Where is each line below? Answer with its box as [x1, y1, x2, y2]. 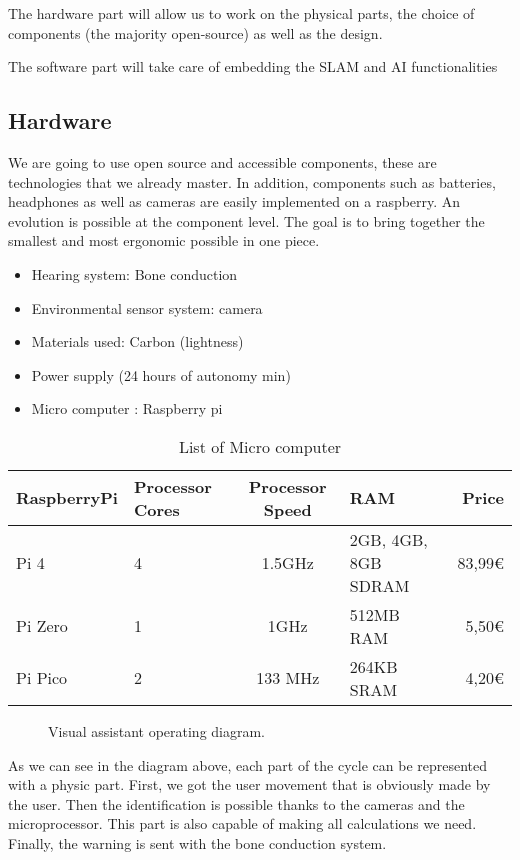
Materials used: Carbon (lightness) [31, 331, 244, 352]
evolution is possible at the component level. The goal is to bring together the [8, 210, 485, 231]
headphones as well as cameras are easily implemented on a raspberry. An [8, 191, 461, 212]
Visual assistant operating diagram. [48, 720, 266, 741]
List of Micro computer [178, 434, 342, 458]
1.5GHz [261, 550, 314, 574]
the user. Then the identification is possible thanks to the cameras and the [8, 793, 465, 814]
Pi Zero [16, 614, 68, 638]
